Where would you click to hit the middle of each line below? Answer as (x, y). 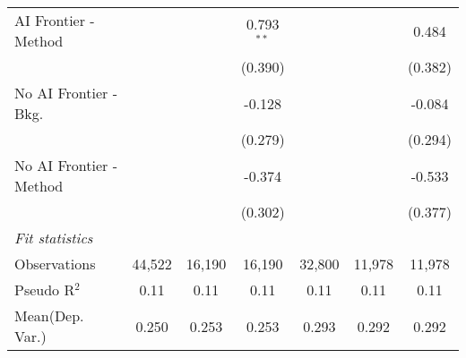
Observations (55, 264)
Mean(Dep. (49, 315)
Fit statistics (54, 238)
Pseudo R (45, 290)
